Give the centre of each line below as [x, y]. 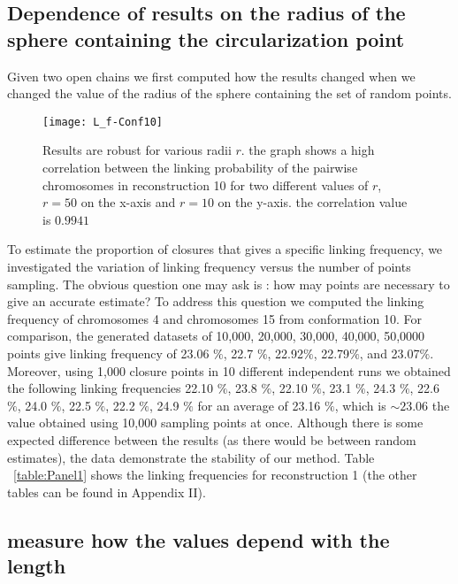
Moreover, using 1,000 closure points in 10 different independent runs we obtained [229, 370]
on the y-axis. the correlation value [313, 202]
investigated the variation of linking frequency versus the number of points [209, 266]
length [37, 566]
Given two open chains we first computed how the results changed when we [211, 76]
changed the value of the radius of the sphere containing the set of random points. [229, 93]
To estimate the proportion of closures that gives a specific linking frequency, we [225, 249]
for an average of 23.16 [259, 405]
